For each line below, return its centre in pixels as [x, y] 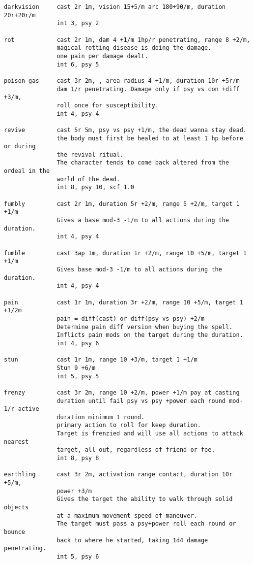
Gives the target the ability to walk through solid [145, 499]
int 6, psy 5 [78, 64]
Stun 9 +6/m [76, 368]
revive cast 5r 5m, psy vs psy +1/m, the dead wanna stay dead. [125, 130]
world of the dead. [88, 179]
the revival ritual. [90, 154]
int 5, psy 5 [78, 376]
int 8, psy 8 [78, 458]
